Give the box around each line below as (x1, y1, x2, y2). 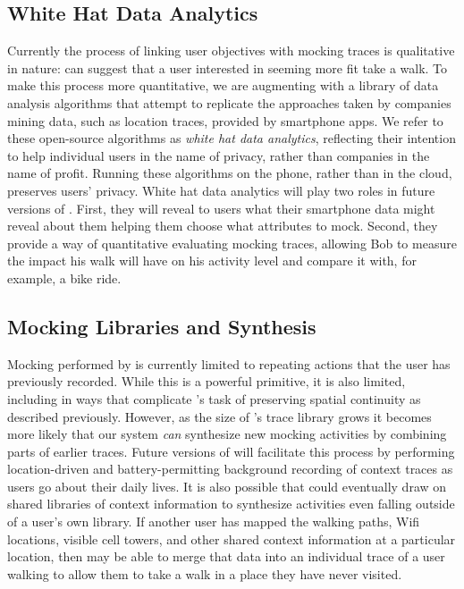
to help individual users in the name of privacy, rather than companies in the (7, 146, 430, 164)
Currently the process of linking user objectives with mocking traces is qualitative (7, 41, 455, 60)
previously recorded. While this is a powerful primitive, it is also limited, (7, 372, 406, 391)
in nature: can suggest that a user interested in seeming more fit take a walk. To (7, 58, 448, 77)
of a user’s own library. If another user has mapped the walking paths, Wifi (7, 512, 420, 531)
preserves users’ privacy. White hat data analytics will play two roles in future (7, 181, 435, 199)
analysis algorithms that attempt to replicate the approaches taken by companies (7, 93, 451, 112)
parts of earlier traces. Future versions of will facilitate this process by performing (7, 442, 455, 460)
